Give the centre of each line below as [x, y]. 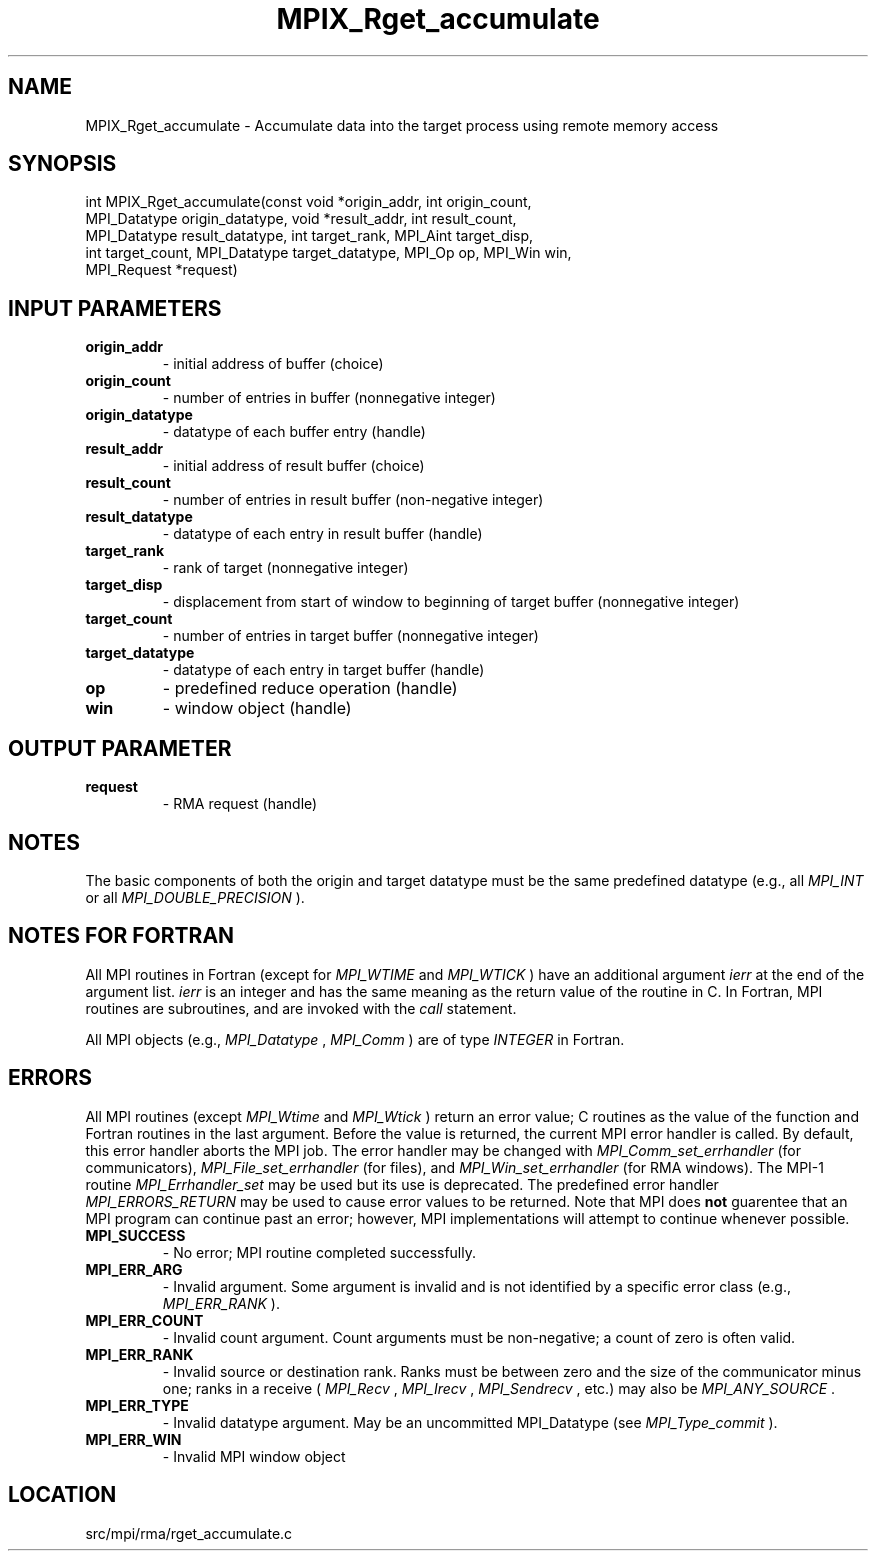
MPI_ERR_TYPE [137, 1405]
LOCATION [62, 1495]
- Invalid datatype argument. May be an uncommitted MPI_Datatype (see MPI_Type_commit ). [470, 1422]
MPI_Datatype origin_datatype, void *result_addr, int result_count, [301, 219]
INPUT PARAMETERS [115, 308]
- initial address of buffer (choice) [273, 364]
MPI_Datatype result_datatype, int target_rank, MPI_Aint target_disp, [309, 236]
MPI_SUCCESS [135, 1235]
